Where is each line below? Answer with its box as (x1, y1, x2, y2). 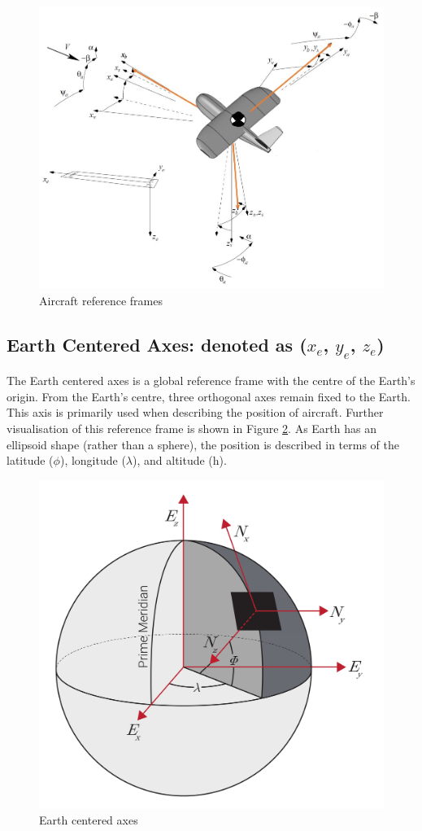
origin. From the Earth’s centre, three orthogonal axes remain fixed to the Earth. (7, 387, 411, 405)
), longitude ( (59, 452, 126, 469)
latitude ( (7, 452, 54, 469)
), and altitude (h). (133, 452, 227, 469)
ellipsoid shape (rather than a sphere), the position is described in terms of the (7, 435, 399, 453)
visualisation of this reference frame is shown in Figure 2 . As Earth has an (7, 420, 376, 437)
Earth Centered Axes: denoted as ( (7, 331, 307, 356)
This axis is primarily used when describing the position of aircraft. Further (7, 404, 384, 421)
